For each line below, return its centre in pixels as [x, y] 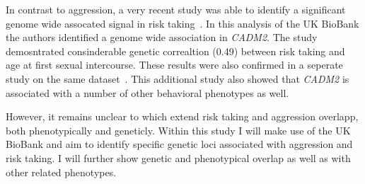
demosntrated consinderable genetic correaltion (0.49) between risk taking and [175, 51]
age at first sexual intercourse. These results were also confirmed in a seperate [174, 65]
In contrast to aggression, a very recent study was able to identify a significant [176, 9]
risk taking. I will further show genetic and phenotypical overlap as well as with [178, 157]
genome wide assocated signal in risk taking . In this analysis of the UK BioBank [182, 23]
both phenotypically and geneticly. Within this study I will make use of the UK [178, 130]
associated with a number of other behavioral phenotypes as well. [147, 92]
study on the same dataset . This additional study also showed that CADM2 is [178, 78]
